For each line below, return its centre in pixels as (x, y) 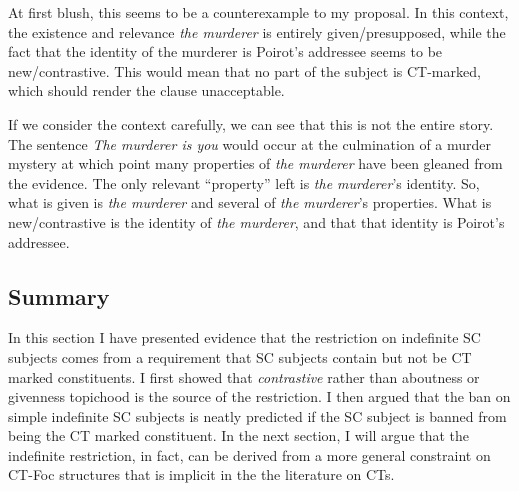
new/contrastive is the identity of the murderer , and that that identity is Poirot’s (256, 221)
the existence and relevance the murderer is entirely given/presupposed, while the (257, 31)
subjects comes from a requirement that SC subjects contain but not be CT (240, 356)
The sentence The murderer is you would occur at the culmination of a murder (250, 143)
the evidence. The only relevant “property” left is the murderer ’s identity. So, (244, 182)
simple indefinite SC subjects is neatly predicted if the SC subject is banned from (257, 415)
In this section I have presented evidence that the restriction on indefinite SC (244, 337)
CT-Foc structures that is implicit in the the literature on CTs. (201, 474)
